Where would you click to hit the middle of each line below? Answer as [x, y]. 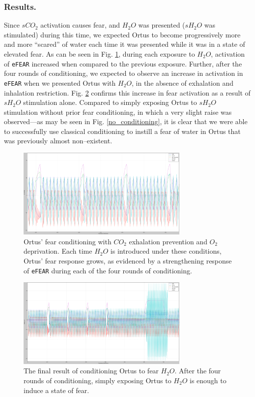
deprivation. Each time [58, 251]
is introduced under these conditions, [166, 251]
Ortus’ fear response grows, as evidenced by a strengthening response [128, 260]
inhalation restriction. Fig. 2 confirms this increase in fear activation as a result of [127, 92]
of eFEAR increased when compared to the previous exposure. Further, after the [123, 63]
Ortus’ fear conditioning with [68, 241]
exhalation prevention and [168, 241]
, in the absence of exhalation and [183, 83]
